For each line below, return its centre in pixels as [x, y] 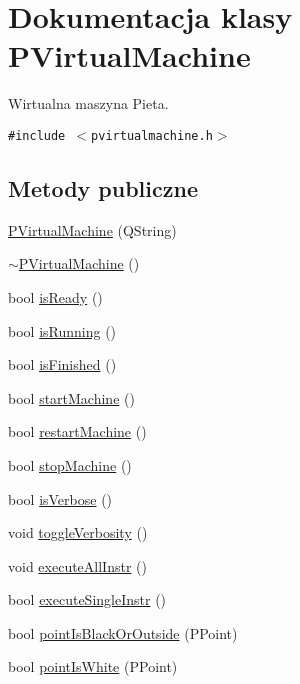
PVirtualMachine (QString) [92, 229]
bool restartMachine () [77, 431]
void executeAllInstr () [77, 565]
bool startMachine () [71, 397]
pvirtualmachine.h [152, 135]
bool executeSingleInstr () [87, 599]
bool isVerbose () [60, 498]
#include [37, 135]
